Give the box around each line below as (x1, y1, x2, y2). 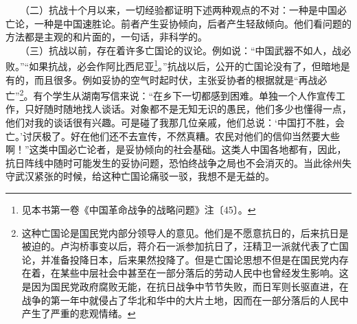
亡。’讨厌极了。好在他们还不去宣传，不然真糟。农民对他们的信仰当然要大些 (5, 128, 340, 143)
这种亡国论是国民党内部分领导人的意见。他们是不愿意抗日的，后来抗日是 (21, 225, 349, 240)
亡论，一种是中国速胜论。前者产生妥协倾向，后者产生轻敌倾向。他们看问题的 (5, 16, 352, 30)
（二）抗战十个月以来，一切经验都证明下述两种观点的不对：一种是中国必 (24, 3, 347, 16)
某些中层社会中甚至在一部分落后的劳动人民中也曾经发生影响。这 (60, 266, 349, 280)
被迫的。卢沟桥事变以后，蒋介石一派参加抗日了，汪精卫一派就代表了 (21, 239, 330, 253)
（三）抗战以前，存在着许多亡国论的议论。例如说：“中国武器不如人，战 (24, 43, 342, 57)
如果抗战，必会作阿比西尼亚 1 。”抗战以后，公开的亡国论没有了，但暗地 (29, 57, 341, 73)
